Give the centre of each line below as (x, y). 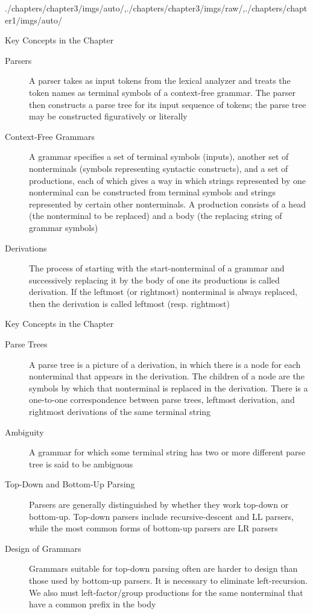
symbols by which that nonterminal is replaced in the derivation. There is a (169, 388)
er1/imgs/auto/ (34, 20)
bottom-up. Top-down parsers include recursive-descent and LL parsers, (161, 516)
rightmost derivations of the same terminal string (120, 412)
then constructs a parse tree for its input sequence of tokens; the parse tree (168, 104)
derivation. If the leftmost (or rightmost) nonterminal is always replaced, (163, 292)
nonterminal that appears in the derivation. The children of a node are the (167, 376)
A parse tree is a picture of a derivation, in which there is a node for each (165, 364)
